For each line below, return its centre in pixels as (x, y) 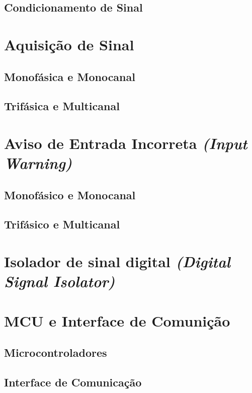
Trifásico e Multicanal (62, 224)
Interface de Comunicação (73, 382)
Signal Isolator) (60, 281)
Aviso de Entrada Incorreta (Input (126, 143)
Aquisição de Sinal (69, 44)
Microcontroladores (56, 352)
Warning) (38, 163)
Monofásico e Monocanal (70, 194)
